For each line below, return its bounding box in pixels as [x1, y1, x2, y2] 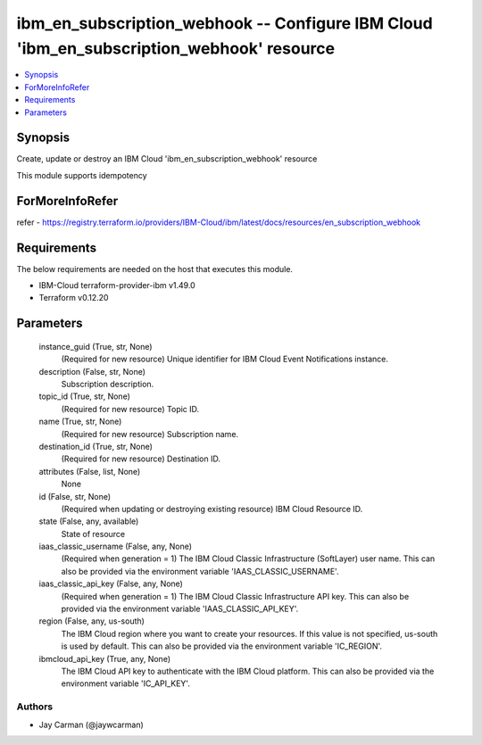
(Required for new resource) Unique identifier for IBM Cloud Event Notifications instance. [61, 353, 388, 365]
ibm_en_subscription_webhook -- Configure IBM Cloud [16, 13, 433, 33]
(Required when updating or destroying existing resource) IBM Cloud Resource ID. [61, 503, 363, 514]
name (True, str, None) [38, 416, 122, 427]
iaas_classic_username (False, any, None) [38, 541, 192, 552]
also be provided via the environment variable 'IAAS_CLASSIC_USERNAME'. [61, 566, 339, 576]
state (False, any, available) [38, 516, 139, 526]
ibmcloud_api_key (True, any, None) [38, 653, 171, 664]
